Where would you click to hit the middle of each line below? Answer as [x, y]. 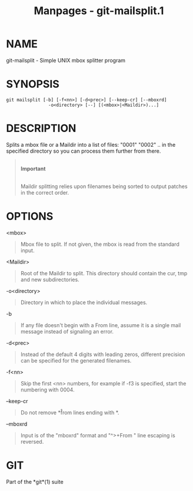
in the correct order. [45, 192]
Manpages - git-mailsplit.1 [99, 11]
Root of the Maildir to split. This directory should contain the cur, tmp [104, 273]
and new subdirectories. [50, 279]
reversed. [32, 441]
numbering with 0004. [47, 390]
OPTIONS [30, 216]
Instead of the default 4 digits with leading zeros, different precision [103, 354]
